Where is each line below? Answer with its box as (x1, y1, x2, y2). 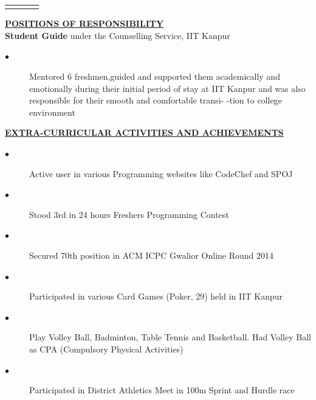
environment (29, 105, 75, 118)
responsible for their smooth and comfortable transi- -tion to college (29, 94, 282, 107)
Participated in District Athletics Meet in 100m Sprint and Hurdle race (29, 384, 295, 396)
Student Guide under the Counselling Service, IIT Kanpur (5, 29, 230, 41)
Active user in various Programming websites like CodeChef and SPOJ (29, 167, 293, 180)
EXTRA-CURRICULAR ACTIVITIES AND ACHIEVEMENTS (5, 126, 284, 139)
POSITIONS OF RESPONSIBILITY (5, 17, 164, 30)
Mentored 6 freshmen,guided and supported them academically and (29, 70, 280, 83)
